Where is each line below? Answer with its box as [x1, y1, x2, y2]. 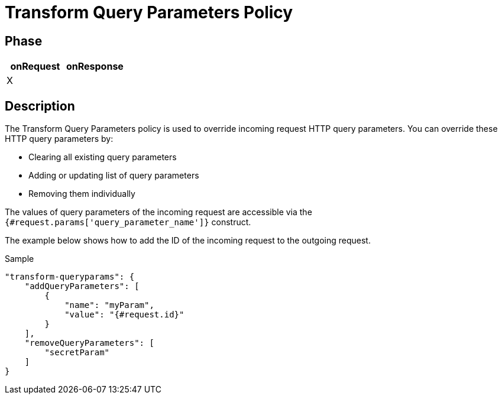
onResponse [66, 60, 124, 73]
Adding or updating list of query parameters [28, 170, 199, 181]
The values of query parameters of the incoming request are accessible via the [5, 207, 312, 218]
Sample [5, 254, 34, 264]
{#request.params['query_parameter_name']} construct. [5, 217, 251, 228]
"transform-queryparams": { [5, 272, 135, 282]
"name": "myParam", [64, 300, 154, 310]
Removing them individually [28, 189, 135, 199]
